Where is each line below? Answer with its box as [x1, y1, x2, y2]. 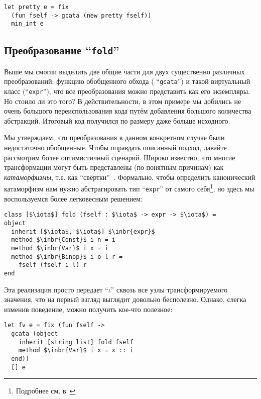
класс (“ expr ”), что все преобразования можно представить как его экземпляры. [4, 86, 250, 96]
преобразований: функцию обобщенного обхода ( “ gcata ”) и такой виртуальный [4, 76, 250, 86]
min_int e [11, 20, 44, 28]
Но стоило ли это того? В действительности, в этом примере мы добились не [4, 95, 241, 106]
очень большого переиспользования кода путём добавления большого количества [4, 106, 251, 116]
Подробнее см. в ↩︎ [16, 385, 76, 396]
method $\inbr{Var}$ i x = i [11, 244, 108, 252]
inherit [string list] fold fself [18, 338, 134, 346]
